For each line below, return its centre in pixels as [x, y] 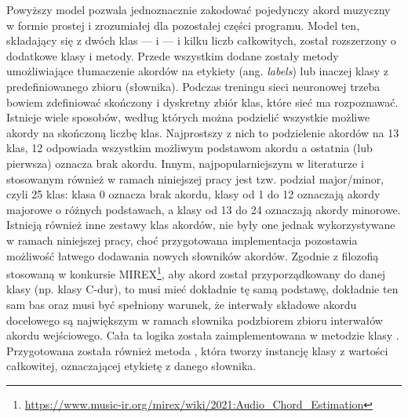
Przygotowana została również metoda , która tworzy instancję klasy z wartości [197, 350]
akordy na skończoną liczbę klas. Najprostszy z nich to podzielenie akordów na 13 [203, 132]
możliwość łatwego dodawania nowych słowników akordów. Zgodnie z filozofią [193, 255]
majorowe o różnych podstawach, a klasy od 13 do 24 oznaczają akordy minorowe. [204, 209]
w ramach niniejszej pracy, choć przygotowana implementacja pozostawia [182, 240]
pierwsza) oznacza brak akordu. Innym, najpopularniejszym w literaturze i [185, 163]
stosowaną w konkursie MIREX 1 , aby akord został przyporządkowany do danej [196, 273]
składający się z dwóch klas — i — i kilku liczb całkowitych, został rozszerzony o [201, 40]
